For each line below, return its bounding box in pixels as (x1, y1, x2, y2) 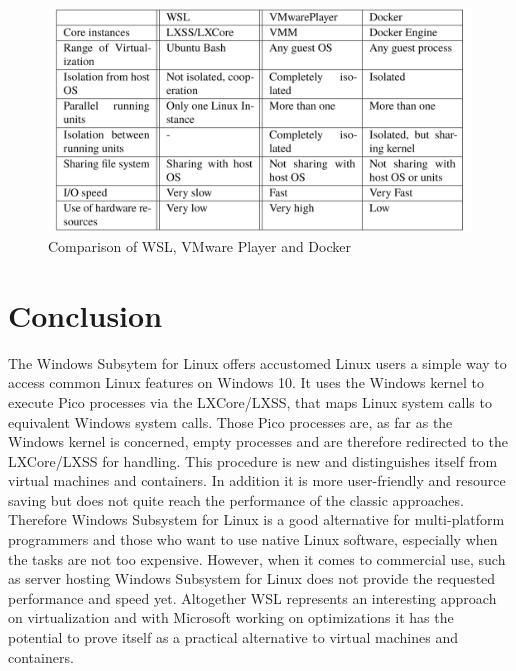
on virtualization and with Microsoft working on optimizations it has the (8, 607, 454, 628)
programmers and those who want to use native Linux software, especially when (8, 529, 498, 550)
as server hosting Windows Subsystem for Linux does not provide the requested (8, 568, 496, 589)
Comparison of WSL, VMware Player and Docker (48, 236, 351, 257)
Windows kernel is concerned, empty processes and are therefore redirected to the (8, 431, 508, 452)
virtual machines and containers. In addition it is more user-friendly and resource (8, 470, 506, 491)
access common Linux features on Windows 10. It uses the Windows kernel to (8, 372, 484, 393)
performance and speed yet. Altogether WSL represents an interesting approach (8, 587, 497, 608)
